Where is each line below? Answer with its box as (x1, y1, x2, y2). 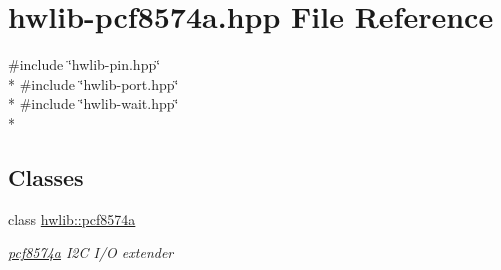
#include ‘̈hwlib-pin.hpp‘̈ (8, 54, 161, 75)
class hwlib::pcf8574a (8, 208, 136, 229)
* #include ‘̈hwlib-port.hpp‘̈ (8, 73, 179, 94)
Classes (8, 161, 84, 192)
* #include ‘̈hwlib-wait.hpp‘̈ (8, 93, 179, 114)
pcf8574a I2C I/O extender (8, 242, 174, 263)
